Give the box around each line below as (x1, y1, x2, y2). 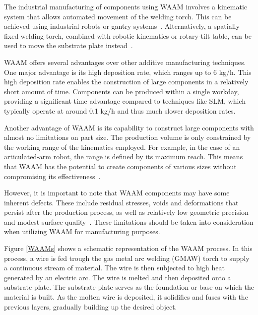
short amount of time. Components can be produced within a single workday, (4, 86, 239, 96)
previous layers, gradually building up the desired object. (4, 301, 177, 312)
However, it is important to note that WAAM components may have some (4, 188, 230, 198)
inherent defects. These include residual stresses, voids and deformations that (4, 197, 239, 207)
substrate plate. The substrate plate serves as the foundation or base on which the (4, 282, 254, 292)
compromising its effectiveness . (4, 171, 101, 181)
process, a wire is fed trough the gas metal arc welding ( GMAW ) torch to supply (4, 252, 250, 263)
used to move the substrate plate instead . (4, 40, 133, 51)
